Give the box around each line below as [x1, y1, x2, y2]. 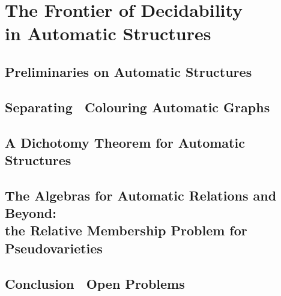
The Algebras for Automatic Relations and [5, 186, 277, 204]
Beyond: [5, 204, 56, 222]
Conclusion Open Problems [5, 274, 185, 292]
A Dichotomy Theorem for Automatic [5, 133, 245, 151]
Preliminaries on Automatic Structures [5, 62, 252, 80]
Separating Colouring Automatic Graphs [5, 97, 270, 116]
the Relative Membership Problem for [5, 221, 247, 240]
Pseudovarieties [5, 238, 103, 257]
